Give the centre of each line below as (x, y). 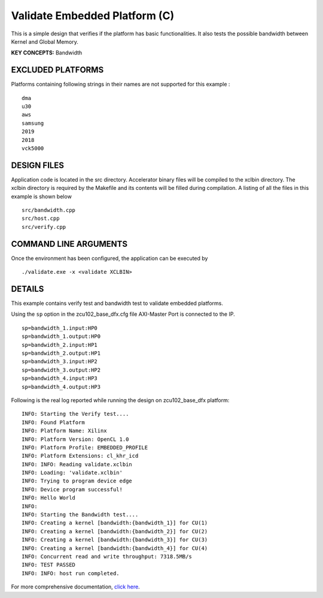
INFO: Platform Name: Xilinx (64, 431)
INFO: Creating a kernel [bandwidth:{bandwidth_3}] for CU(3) (115, 540)
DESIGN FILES (37, 165)
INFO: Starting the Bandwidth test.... (80, 515)
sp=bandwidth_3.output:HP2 (61, 370)
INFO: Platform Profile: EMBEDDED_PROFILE (85, 447)
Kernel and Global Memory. (45, 41)
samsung (33, 123)
